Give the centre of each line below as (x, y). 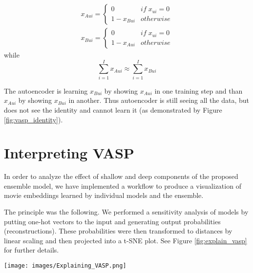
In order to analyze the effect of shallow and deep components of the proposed (121, 176)
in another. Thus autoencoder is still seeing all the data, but (159, 100)
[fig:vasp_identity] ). (33, 119)
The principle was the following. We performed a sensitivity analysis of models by (126, 212)
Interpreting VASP (69, 153)
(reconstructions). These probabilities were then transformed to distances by (118, 231)
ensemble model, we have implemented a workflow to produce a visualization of (123, 185)
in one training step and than (199, 90)
